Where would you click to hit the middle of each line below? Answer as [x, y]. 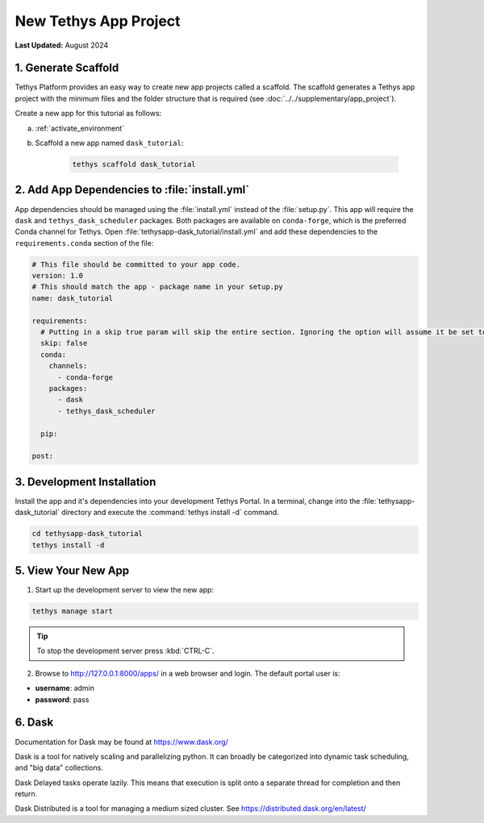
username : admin [65, 688]
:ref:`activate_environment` [80, 128]
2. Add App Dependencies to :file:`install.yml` [132, 190]
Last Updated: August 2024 [62, 45]
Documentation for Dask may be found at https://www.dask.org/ [122, 742]
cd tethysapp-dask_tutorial [87, 534]
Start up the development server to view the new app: [124, 590]
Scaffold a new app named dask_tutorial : [109, 143]
